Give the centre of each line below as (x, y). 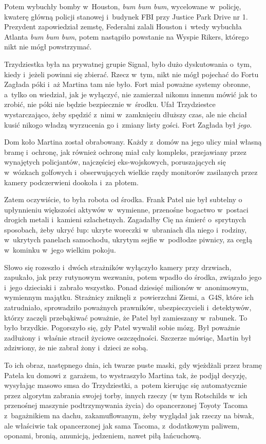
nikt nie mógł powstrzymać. (48, 47)
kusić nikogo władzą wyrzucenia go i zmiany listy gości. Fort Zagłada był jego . (128, 124)
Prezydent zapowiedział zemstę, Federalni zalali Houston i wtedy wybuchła (123, 26)
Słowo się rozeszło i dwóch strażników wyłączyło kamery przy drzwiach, (118, 267)
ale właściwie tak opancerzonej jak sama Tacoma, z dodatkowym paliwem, (122, 425)
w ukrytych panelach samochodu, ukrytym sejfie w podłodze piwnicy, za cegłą (128, 239)
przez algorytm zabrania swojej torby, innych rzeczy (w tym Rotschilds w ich (126, 395)
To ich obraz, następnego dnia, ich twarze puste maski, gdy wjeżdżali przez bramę (133, 365)
